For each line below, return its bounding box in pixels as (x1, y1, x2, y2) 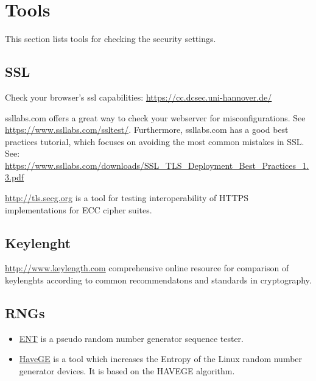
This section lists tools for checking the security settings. (5, 32, 216, 45)
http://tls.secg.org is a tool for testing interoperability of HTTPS (5, 191, 249, 204)
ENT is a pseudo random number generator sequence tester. (19, 332, 244, 344)
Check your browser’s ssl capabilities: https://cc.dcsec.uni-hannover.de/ (5, 90, 272, 103)
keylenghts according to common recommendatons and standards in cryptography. (5, 274, 312, 287)
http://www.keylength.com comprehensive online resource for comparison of (5, 262, 289, 274)
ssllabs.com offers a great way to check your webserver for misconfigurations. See (5, 111, 306, 124)
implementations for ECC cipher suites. (5, 203, 152, 216)
